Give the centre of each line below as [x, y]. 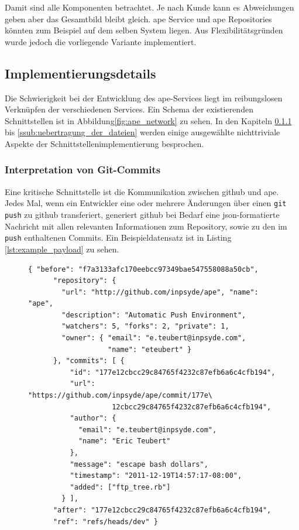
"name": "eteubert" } [150, 349]
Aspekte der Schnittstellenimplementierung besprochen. [104, 143]
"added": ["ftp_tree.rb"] [120, 487]
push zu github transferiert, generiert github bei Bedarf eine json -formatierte [142, 215]
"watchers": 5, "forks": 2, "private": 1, [145, 326]
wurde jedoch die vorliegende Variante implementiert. [101, 41]
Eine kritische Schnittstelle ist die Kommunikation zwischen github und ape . [142, 191]
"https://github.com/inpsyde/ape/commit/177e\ [120, 396]
